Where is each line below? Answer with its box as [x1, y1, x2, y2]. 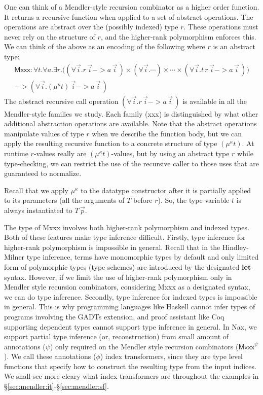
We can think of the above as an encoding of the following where [4, 41, 205, 52]
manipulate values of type [4, 128, 84, 138]
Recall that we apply [4, 185, 68, 195]
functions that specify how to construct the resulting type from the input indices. [4, 361, 256, 371]
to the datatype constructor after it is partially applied [81, 185, 251, 195]
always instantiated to [4, 204, 72, 215]
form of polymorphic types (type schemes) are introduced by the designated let [4, 261, 251, 272]
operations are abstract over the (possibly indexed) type [4, 21, 178, 32]
